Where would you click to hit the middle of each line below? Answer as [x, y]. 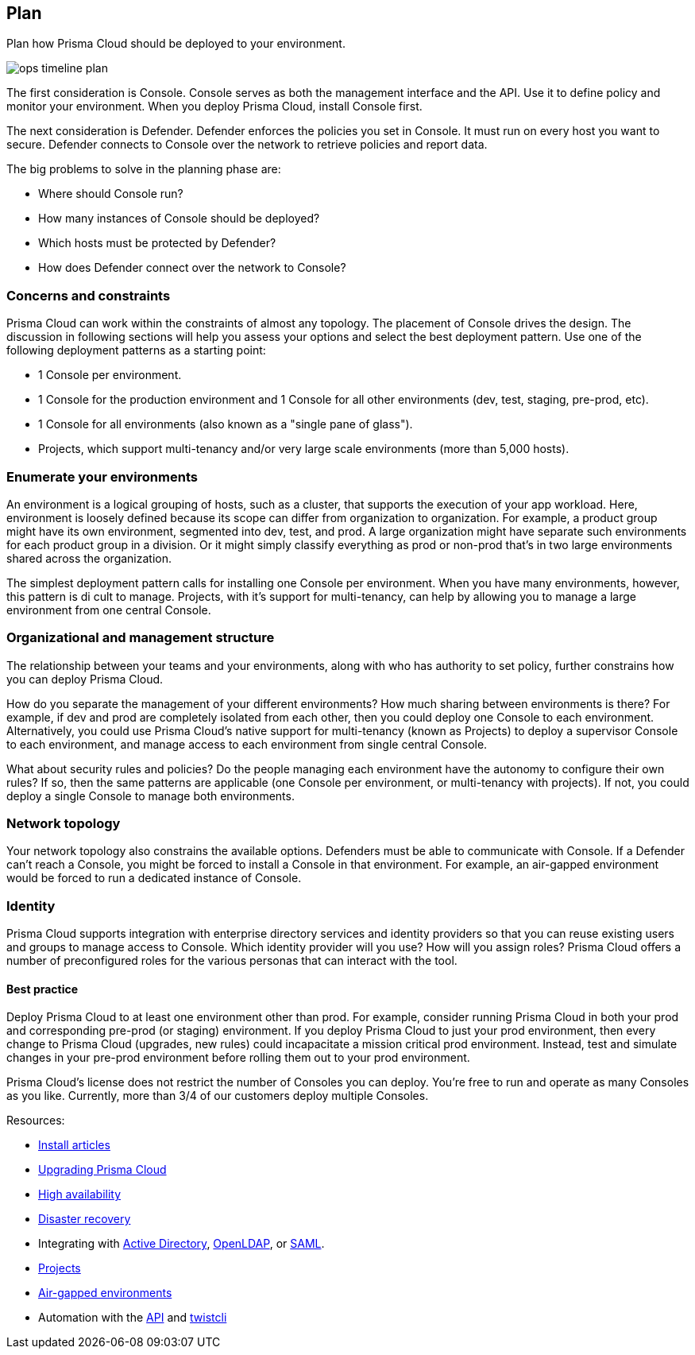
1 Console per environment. [110, 375]
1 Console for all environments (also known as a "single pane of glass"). [226, 424]
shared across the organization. [89, 558]
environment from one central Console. [109, 610]
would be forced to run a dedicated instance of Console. [154, 878]
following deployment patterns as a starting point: [136, 350]
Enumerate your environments [102, 476]
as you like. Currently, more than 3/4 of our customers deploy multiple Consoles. [218, 1096]
